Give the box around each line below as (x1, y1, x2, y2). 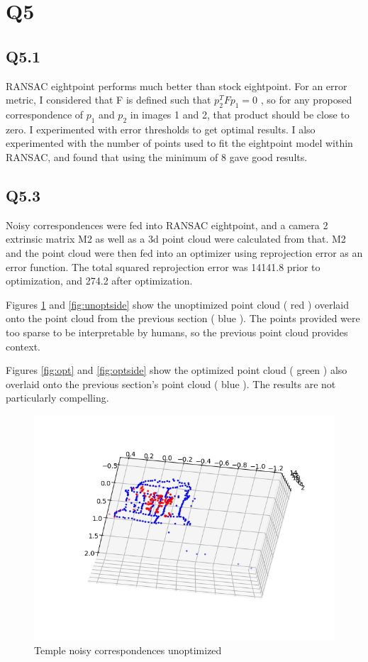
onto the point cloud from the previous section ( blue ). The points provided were (6, 311, 360, 326)
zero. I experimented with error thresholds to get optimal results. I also (6, 121, 316, 136)
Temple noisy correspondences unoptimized (34, 643, 222, 658)
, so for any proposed (260, 92, 352, 107)
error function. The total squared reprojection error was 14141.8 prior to (6, 259, 320, 274)
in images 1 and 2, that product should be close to (130, 106, 350, 121)
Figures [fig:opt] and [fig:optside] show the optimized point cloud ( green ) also (6, 363, 347, 377)
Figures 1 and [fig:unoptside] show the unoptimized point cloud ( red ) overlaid (6, 297, 350, 311)
